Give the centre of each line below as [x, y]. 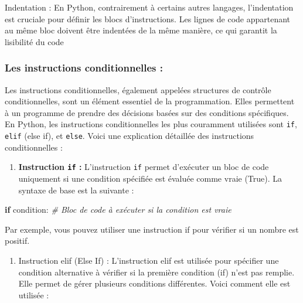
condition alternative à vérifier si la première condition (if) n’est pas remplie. [156, 272]
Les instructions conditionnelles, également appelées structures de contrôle [138, 89]
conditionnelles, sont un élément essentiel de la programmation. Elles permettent [150, 101]
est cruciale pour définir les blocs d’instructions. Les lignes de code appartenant [148, 18]
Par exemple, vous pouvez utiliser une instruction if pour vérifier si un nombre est [152, 229]
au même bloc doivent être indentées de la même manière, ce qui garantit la [141, 30]
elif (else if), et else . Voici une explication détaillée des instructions [130, 136]
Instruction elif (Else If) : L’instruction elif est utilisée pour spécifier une [149, 260]
